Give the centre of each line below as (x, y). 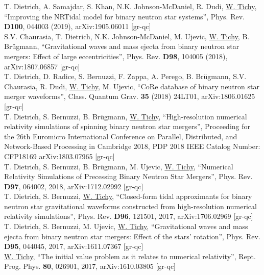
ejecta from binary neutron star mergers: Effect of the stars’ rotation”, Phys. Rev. (132, 236)
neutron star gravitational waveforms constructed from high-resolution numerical (130, 206)
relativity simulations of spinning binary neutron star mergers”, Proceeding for (127, 126)
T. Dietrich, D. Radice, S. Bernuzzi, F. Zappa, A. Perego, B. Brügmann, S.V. (125, 76)
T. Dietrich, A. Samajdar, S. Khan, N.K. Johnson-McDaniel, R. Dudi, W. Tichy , (130, 6)
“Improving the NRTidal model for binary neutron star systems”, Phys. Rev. (124, 16)
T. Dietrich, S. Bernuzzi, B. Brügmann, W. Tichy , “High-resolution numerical (126, 116)
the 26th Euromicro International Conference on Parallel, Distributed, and (121, 136)
